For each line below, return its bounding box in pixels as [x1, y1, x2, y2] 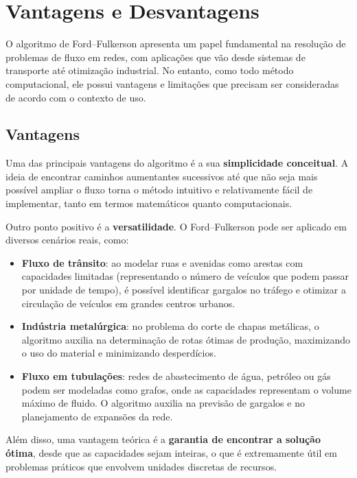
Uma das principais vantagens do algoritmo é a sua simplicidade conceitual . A [5, 156, 349, 170]
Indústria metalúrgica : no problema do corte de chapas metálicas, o [21, 319, 319, 333]
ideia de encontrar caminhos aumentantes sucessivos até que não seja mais [5, 169, 318, 183]
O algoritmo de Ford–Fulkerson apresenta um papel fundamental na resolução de [5, 36, 346, 51]
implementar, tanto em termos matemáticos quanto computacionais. [5, 196, 292, 211]
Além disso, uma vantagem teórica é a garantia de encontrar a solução [5, 432, 321, 446]
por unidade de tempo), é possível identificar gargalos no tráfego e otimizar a [21, 283, 346, 297]
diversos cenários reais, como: [5, 232, 129, 247]
